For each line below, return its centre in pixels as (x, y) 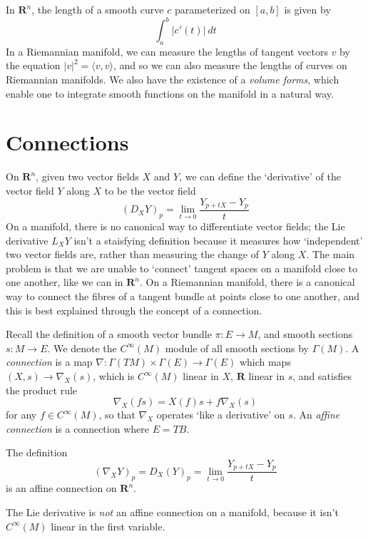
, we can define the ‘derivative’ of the (260, 176)
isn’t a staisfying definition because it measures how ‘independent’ (218, 240)
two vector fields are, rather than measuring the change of (132, 254)
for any (21, 415)
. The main (331, 254)
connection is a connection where (77, 428)
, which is (114, 376)
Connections (67, 142)
